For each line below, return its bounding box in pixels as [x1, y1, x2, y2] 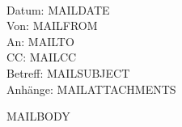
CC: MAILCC [6, 49, 77, 66]
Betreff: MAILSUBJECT [6, 64, 130, 81]
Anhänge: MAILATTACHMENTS [6, 80, 176, 97]
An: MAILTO [6, 32, 74, 49]
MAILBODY [6, 108, 70, 125]
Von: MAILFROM [6, 17, 98, 34]
